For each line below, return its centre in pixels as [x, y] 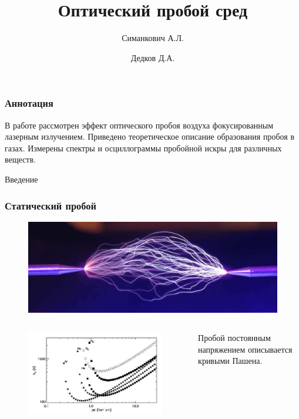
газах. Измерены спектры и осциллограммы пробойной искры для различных [143, 148]
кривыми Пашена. [230, 361]
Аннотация [29, 103]
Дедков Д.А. [153, 57]
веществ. [20, 159]
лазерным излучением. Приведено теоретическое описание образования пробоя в [150, 136]
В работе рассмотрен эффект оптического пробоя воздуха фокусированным [139, 125]
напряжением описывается [245, 349]
